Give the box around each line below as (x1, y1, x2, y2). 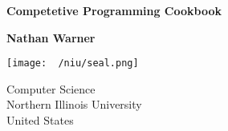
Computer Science (6, 80, 96, 97)
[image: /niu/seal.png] (6, 58, 139, 69)
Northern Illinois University (6, 96, 142, 113)
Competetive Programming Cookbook (6, 2, 222, 18)
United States (6, 112, 74, 129)
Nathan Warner (6, 29, 96, 46)
